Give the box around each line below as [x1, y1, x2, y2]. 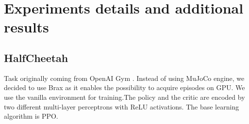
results [4, 17, 49, 37]
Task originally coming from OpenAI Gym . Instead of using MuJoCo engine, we [4, 73, 245, 83]
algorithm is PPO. [4, 111, 58, 121]
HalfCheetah [4, 50, 68, 65]
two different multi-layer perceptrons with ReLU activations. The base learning [4, 101, 239, 111]
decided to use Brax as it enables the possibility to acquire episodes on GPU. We [4, 82, 245, 93]
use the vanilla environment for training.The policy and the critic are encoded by [4, 92, 245, 102]
